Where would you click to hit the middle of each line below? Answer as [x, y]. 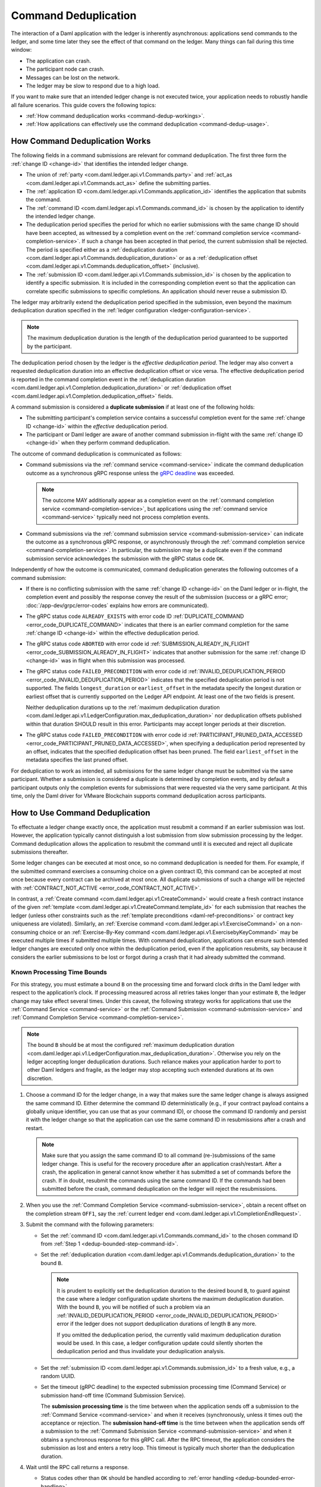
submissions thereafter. [40, 852]
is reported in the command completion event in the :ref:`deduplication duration [108, 379]
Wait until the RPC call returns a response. [77, 1467]
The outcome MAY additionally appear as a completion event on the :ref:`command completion [158, 500]
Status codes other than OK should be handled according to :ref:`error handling [137, 1478]
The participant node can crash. [65, 69]
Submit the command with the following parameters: [90, 1225]
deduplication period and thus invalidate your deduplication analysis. [141, 1351]
